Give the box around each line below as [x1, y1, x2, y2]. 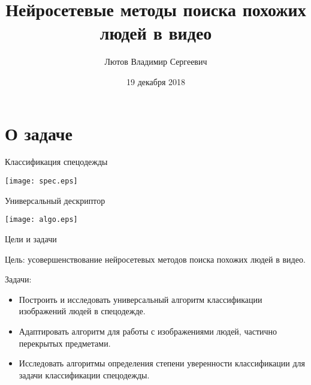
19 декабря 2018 [126, 75, 186, 88]
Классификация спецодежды [5, 155, 108, 168]
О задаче [5, 121, 73, 145]
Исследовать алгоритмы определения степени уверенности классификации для [19, 357, 305, 369]
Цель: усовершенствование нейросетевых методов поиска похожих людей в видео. [5, 252, 306, 265]
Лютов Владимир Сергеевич [104, 55, 207, 68]
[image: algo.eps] [5, 215, 78, 224]
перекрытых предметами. [19, 336, 111, 349]
